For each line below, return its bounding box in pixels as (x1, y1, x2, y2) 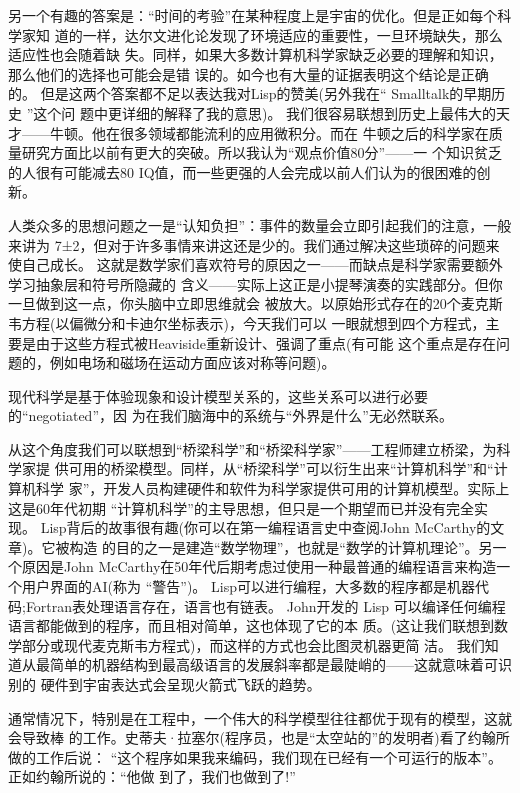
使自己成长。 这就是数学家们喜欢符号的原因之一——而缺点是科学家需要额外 (8, 254, 503, 275)
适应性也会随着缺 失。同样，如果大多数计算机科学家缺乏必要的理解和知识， (8, 44, 503, 65)
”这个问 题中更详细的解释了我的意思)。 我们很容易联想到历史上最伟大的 (26, 102, 497, 123)
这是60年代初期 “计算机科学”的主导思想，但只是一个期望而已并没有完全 (8, 497, 474, 518)
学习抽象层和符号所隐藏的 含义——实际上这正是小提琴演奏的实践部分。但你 (8, 273, 503, 294)
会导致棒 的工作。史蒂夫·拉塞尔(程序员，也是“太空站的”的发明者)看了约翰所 (8, 727, 510, 748)
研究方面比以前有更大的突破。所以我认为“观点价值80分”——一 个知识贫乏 (21, 142, 502, 163)
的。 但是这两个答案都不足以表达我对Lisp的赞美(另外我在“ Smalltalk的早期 (8, 83, 492, 104)
